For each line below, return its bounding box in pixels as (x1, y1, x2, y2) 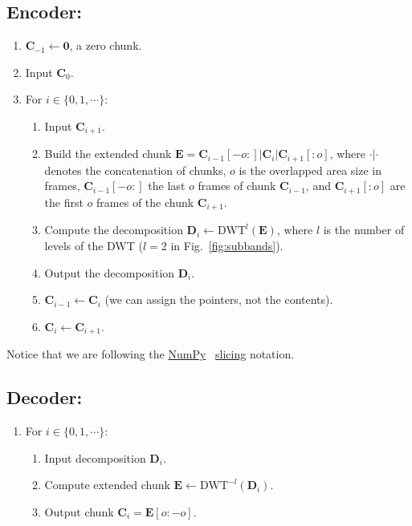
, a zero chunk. (69, 37, 142, 54)
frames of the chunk (96, 193, 194, 210)
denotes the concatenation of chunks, (44, 161, 226, 178)
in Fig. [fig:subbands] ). (170, 237, 284, 253)
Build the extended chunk (44, 145, 172, 162)
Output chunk (44, 503, 114, 520)
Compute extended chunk (44, 476, 170, 493)
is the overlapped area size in (239, 161, 381, 178)
